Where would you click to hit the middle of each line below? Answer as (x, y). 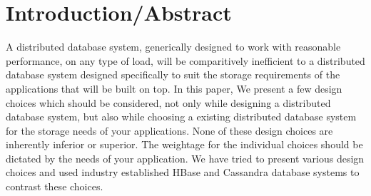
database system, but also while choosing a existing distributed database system (181, 117)
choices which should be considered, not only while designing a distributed (168, 102)
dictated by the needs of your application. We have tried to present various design (185, 158)
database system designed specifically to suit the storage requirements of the (173, 74)
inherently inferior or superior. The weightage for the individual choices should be (184, 144)
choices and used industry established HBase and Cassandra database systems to (183, 172)
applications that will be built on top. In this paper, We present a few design (174, 88)
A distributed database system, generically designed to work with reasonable (173, 47)
